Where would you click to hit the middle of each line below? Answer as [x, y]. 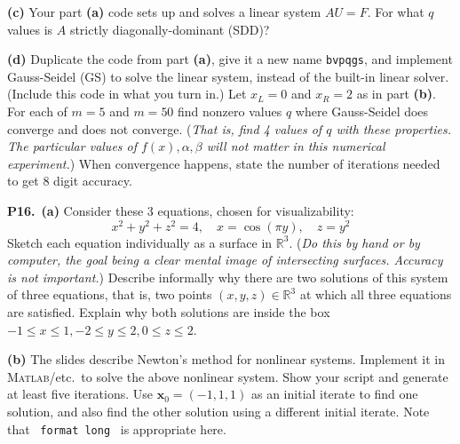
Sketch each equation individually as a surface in [140, 242]
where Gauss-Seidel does [362, 111]
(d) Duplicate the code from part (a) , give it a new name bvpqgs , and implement [230, 59]
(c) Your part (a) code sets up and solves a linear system [164, 12]
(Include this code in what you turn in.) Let [127, 94]
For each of [37, 111]
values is [30, 29]
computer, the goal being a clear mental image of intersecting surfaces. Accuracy [225, 260]
